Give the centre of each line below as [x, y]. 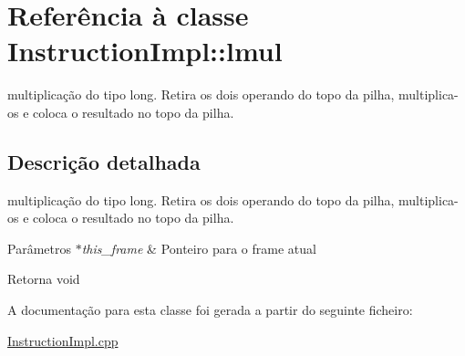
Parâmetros [39, 248]
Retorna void [44, 279]
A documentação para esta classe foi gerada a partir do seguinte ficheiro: [210, 310]
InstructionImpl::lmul [145, 51]
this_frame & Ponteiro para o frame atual [199, 248]
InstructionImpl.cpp [63, 340]
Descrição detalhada [104, 161]
